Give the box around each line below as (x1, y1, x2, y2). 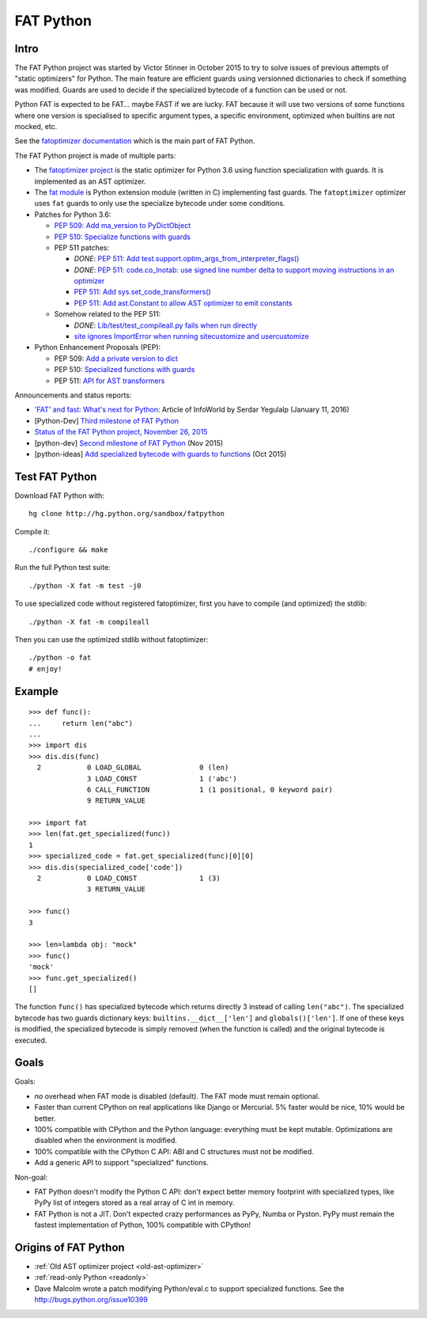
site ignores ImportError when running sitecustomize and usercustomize (74, 332, 310, 341)
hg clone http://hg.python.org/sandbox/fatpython (28, 509, 225, 518)
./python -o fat (28, 653, 92, 663)
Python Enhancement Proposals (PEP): (34, 343, 161, 352)
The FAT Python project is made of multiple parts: (14, 150, 176, 160)
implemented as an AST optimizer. (34, 177, 146, 186)
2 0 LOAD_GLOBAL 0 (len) (36, 763, 229, 772)
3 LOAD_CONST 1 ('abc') (87, 774, 237, 783)
